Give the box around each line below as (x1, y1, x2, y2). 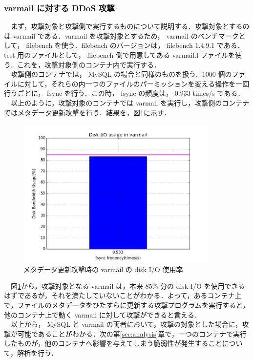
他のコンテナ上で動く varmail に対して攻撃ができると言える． (4, 309, 201, 319)
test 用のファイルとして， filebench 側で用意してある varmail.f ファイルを (4, 50, 235, 60)
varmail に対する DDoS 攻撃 (4, 1, 115, 14)
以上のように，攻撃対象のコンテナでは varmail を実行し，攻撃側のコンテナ (10, 97, 250, 107)
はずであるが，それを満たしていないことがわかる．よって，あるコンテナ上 (4, 290, 242, 300)
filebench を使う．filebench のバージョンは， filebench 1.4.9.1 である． (26, 40, 244, 50)
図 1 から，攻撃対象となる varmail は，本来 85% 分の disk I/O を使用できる (10, 280, 245, 291)
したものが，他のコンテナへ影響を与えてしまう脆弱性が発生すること (4, 338, 222, 348)
